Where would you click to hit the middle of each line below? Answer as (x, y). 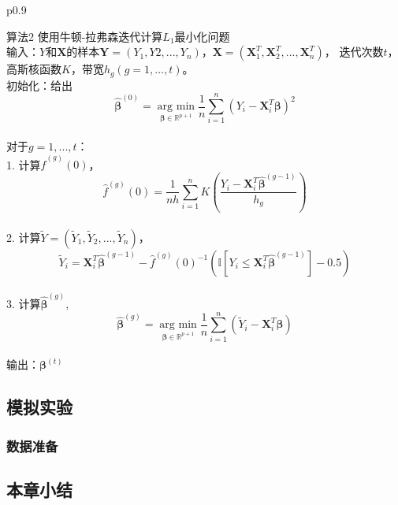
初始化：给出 (39, 85)
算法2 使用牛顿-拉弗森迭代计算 (85, 36)
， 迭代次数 (354, 52)
